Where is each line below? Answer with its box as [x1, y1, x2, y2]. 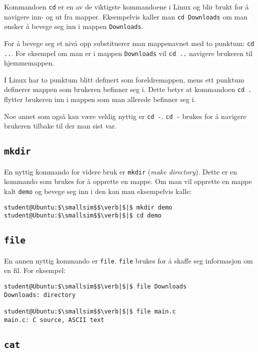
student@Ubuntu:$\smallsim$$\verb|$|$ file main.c [4, 307, 176, 315]
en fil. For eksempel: [4, 265, 66, 275]
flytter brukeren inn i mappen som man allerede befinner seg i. [4, 94, 196, 104]
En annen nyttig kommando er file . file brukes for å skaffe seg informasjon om [4, 255, 253, 265]
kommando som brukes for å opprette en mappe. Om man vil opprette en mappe [4, 176, 252, 186]
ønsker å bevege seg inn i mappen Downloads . [4, 21, 143, 31]
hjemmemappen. [4, 57, 54, 68]
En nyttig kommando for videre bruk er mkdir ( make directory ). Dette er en [4, 166, 237, 176]
